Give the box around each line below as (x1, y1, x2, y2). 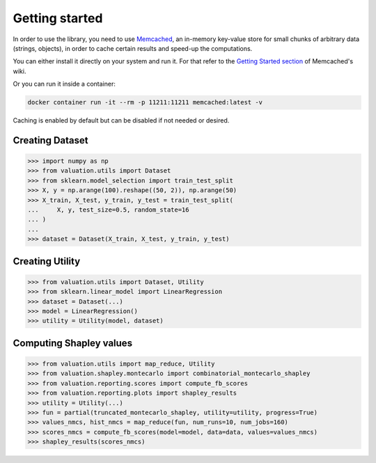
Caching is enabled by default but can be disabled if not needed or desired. (13, 116, 230, 125)
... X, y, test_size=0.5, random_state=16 (27, 206, 189, 214)
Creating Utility (13, 255, 81, 267)
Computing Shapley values (13, 337, 132, 349)
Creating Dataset (13, 134, 88, 146)
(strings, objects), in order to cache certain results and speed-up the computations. (13, 44, 253, 52)
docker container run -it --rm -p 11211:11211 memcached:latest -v (27, 98, 263, 107)
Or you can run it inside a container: (13, 80, 116, 88)
